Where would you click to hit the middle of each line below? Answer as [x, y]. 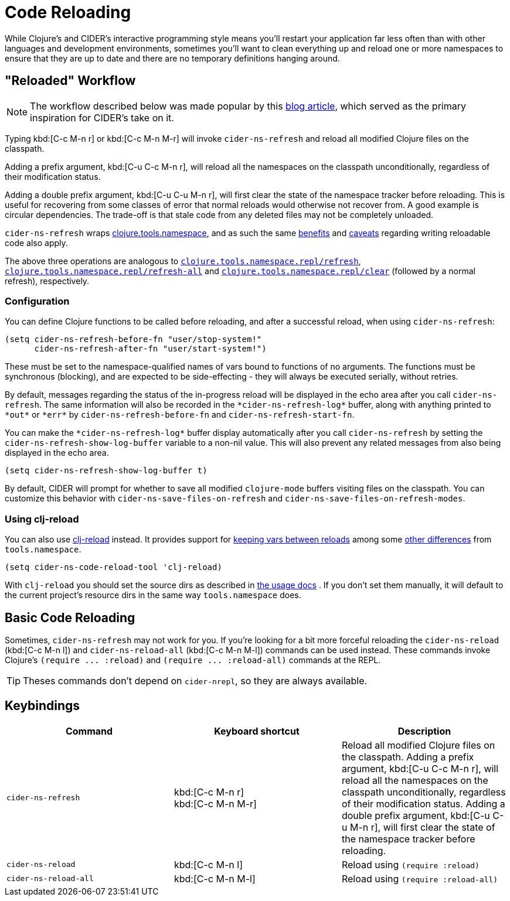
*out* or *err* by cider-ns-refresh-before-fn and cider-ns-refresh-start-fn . [180, 415]
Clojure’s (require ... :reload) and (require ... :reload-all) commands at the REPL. [193, 660]
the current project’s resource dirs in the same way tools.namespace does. [153, 595]
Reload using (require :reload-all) [420, 878]
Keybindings [42, 706]
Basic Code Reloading [70, 617]
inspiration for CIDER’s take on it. [102, 117]
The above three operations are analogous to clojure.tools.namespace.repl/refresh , [183, 261]
